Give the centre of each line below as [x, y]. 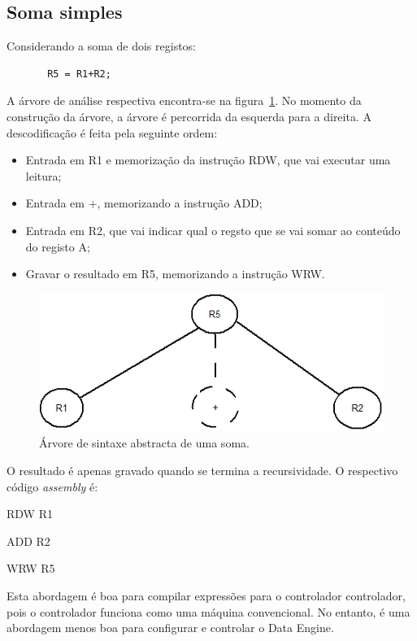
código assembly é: [52, 486]
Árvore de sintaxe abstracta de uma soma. [144, 443]
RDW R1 [30, 514]
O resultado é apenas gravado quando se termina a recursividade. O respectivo [202, 470]
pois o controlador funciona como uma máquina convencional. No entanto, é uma [208, 611]
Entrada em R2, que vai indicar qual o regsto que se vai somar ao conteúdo [213, 230]
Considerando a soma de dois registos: [102, 46]
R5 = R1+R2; [79, 74]
